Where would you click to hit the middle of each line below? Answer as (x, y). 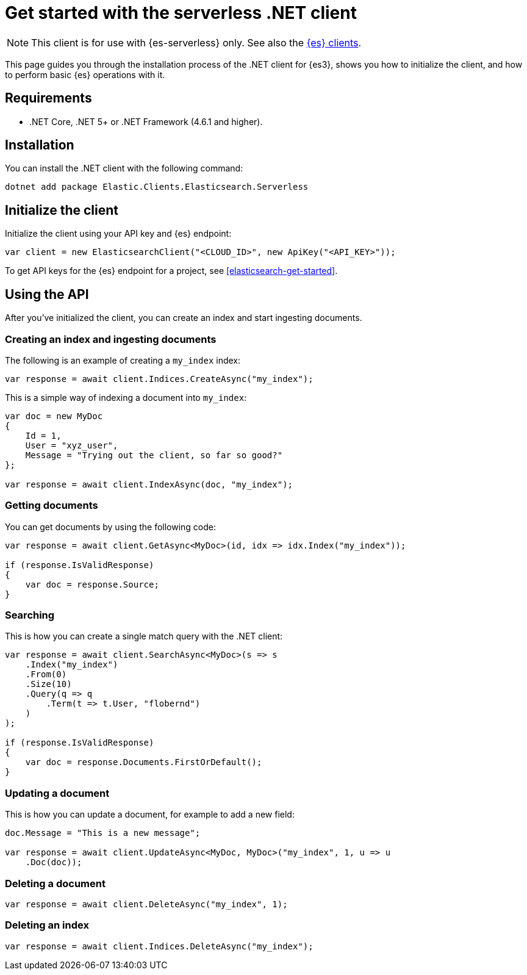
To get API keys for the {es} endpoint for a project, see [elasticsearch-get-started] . (171, 271)
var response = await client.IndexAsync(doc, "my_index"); (149, 484)
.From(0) (46, 675)
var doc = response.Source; (92, 584)
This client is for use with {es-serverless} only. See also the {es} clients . (196, 42)
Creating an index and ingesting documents (111, 339)
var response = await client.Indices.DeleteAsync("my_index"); (159, 946)
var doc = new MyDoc (54, 416)
